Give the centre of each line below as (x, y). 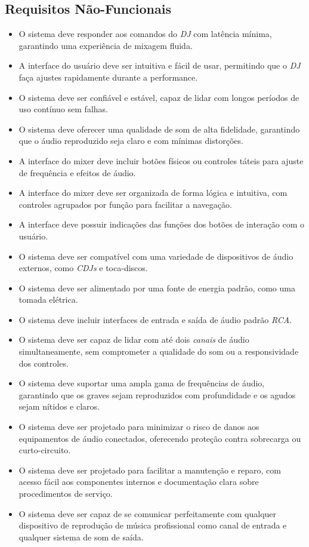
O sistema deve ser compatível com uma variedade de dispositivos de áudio (156, 256)
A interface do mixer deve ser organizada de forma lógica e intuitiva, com (153, 193)
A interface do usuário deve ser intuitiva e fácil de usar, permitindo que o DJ (160, 65)
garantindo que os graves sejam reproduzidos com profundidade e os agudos (157, 394)
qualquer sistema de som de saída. (81, 537)
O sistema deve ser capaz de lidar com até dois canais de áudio (134, 339)
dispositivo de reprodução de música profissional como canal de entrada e (153, 525)
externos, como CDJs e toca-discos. (83, 268)
